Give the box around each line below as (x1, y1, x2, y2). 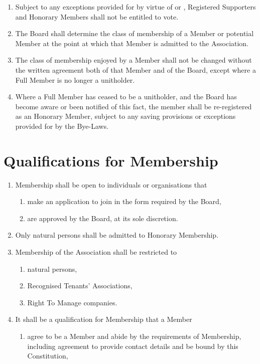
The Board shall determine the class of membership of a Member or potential (15, 28, 254, 39)
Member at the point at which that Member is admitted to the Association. (15, 38, 249, 48)
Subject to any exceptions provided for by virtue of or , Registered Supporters (15, 2, 256, 12)
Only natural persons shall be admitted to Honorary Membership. (15, 230, 219, 240)
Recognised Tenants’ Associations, (27, 280, 133, 291)
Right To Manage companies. (27, 297, 117, 307)
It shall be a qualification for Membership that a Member (15, 314, 192, 324)
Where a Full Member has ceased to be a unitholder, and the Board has (15, 91, 237, 102)
